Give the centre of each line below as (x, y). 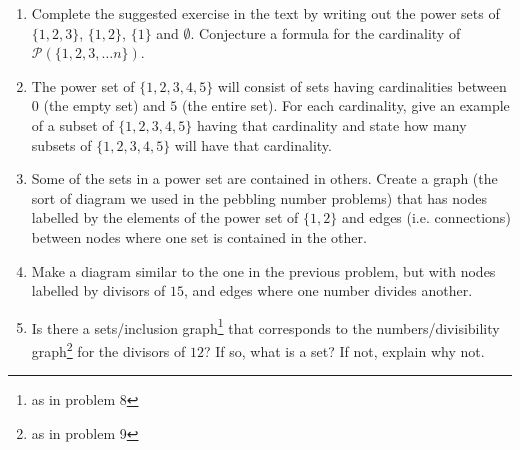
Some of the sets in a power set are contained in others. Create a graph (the (264, 178)
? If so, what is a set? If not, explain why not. (344, 350)
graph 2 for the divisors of (108, 349)
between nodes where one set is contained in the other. (199, 236)
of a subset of (72, 124)
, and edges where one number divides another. (328, 290)
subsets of (61, 144)
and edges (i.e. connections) (426, 217)
